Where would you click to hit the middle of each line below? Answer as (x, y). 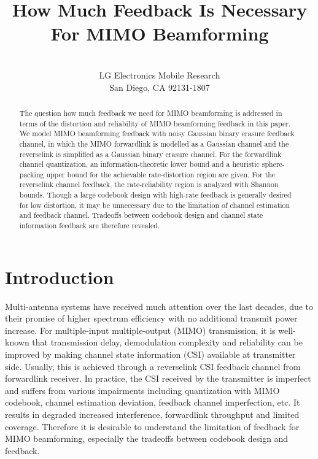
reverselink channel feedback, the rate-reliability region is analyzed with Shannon (149, 184)
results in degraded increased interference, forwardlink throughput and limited (152, 415)
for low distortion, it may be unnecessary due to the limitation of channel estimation (155, 205)
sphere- (273, 164)
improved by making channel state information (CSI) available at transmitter (150, 354)
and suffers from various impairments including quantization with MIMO (142, 390)
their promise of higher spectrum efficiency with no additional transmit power (151, 318)
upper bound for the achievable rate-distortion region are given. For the (161, 174)
